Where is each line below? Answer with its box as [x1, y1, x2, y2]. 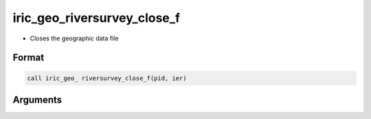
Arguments [12, 94, 63, 105]
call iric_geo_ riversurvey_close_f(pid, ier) [27, 74, 187, 82]
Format [12, 52, 45, 64]
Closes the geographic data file [30, 34, 119, 42]
